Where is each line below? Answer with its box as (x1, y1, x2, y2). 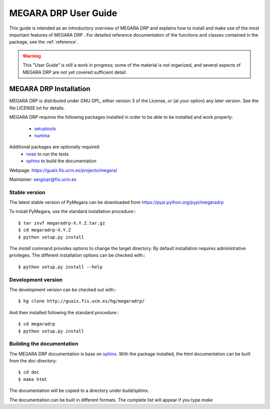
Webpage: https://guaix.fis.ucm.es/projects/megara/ (9, 167, 117, 173)
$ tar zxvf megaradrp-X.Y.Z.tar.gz (18, 220, 105, 226)
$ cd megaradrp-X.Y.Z (18, 227, 71, 233)
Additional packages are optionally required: (9, 144, 100, 150)
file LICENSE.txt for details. (9, 105, 65, 111)
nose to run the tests (26, 151, 69, 157)
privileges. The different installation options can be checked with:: (9, 252, 145, 258)
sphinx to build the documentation (26, 158, 97, 164)
